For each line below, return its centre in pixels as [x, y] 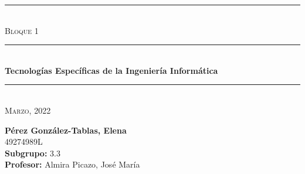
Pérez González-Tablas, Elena [66, 130]
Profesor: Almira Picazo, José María [72, 164]
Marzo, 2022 [28, 110]
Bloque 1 [22, 30]
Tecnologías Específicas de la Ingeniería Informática [111, 70]
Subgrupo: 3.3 [33, 153]
